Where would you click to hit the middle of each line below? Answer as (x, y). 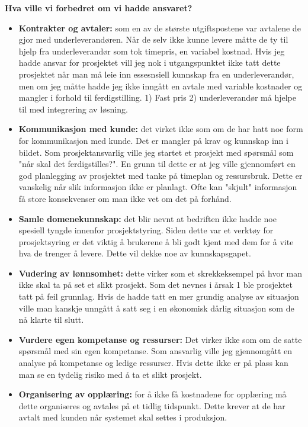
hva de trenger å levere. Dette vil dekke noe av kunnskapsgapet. (135, 253)
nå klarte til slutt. (51, 320)
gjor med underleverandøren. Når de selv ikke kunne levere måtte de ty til (153, 39)
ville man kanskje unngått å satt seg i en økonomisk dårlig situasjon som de (156, 308)
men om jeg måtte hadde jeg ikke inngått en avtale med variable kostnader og (161, 86)
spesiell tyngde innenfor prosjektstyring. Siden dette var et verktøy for (146, 230)
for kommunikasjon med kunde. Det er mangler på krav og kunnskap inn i (153, 140)
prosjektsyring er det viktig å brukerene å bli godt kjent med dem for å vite (156, 241)
